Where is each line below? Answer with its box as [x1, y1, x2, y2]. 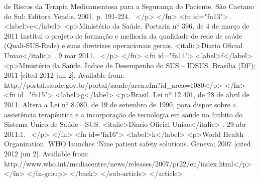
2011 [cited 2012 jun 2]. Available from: [4, 70, 124, 80]
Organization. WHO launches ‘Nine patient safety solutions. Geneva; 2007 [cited [4, 138, 251, 149]
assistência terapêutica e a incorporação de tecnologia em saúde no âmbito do [4, 109, 243, 119]
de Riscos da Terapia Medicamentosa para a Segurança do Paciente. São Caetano [4, 1, 254, 11]
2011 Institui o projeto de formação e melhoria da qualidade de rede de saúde [4, 30, 242, 41]
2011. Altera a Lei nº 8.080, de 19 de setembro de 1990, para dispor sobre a [4, 99, 236, 109]
